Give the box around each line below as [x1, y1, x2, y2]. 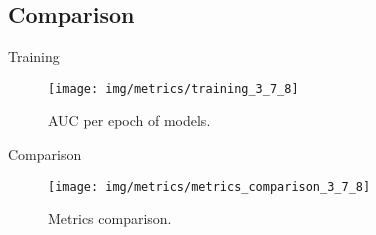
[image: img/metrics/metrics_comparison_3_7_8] [48, 179, 371, 194]
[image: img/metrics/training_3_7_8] [48, 81, 299, 96]
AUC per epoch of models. [48, 110, 211, 131]
